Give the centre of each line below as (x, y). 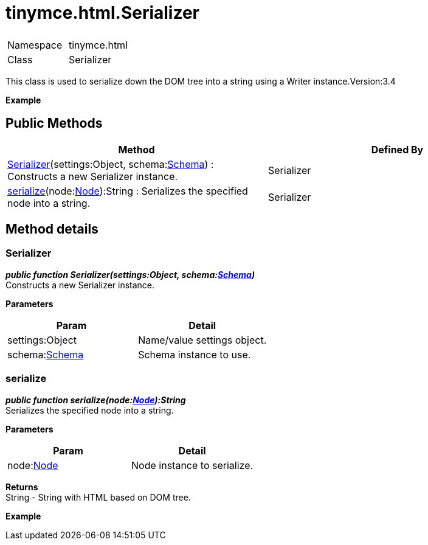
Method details (52, 229)
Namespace (35, 45)
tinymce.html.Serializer (103, 13)
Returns (22, 487)
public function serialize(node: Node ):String (96, 400)
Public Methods (54, 123)
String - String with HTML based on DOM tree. (98, 497)
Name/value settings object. (202, 340)
